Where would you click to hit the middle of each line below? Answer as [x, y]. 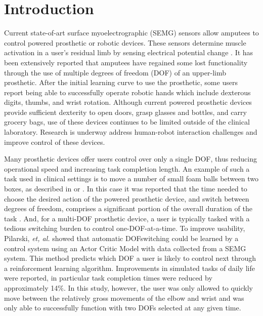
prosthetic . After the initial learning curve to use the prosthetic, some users [121, 82]
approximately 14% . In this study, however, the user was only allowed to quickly [128, 287]
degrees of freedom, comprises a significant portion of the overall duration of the [128, 208]
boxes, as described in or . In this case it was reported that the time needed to [126, 189]
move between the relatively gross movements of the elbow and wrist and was [124, 298]
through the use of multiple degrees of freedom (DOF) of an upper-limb [115, 72]
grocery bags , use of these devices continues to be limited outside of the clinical [127, 122]
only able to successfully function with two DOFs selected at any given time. [123, 308]
